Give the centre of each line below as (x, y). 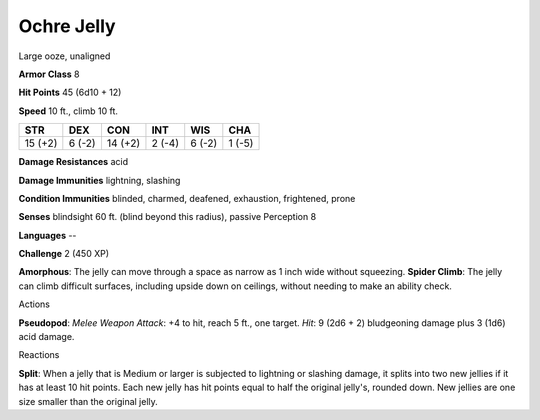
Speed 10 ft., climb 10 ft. (68, 111)
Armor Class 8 (49, 74)
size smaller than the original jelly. (88, 401)
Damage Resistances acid (73, 162)
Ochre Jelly (67, 26)
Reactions (39, 355)
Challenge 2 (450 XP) (64, 254)
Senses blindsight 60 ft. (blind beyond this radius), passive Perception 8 (167, 217)
